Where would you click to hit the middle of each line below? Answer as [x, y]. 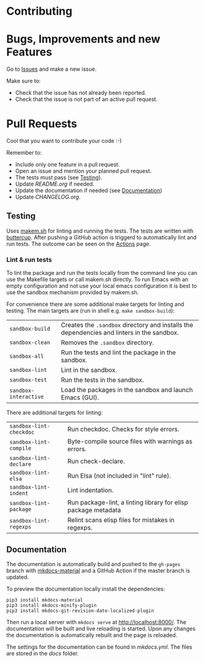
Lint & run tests [29, 260]
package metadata [94, 510]
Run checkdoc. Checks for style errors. [124, 429]
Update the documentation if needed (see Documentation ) [89, 191]
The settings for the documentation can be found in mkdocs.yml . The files [99, 647]
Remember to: [24, 153]
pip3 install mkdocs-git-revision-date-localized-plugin [80, 611]
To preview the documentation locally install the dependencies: [86, 589]
